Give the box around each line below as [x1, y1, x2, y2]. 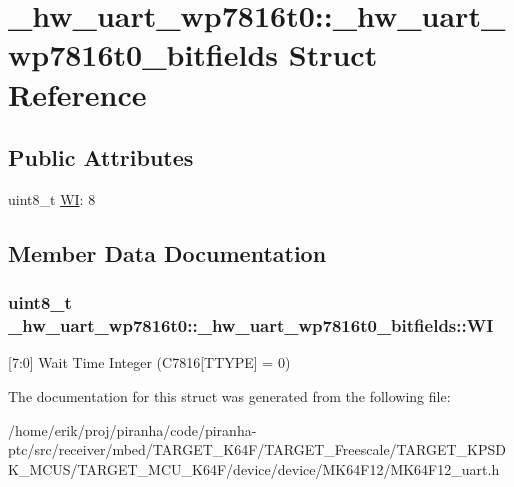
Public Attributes [8, 142, 194, 173]
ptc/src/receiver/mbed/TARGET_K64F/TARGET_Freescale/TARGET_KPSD [8, 439, 506, 460]
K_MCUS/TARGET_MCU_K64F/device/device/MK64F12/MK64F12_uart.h [8, 458, 500, 479]
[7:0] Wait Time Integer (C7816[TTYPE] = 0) [8, 352, 291, 373]
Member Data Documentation [8, 237, 327, 268]
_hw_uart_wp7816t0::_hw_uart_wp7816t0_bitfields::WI [8, 313, 494, 338]
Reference [8, 73, 147, 114]
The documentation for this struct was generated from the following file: [8, 386, 451, 407]
